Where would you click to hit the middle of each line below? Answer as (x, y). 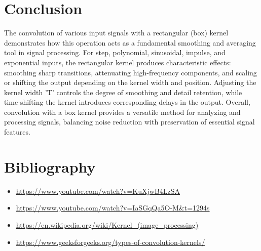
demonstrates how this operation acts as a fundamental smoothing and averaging (130, 42)
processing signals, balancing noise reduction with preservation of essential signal (129, 122)
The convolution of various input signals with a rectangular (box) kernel (116, 33)
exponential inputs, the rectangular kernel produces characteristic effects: (118, 62)
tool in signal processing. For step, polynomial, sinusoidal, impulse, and (115, 52)
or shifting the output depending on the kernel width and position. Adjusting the (130, 82)
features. (17, 132)
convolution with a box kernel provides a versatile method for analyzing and (122, 112)
